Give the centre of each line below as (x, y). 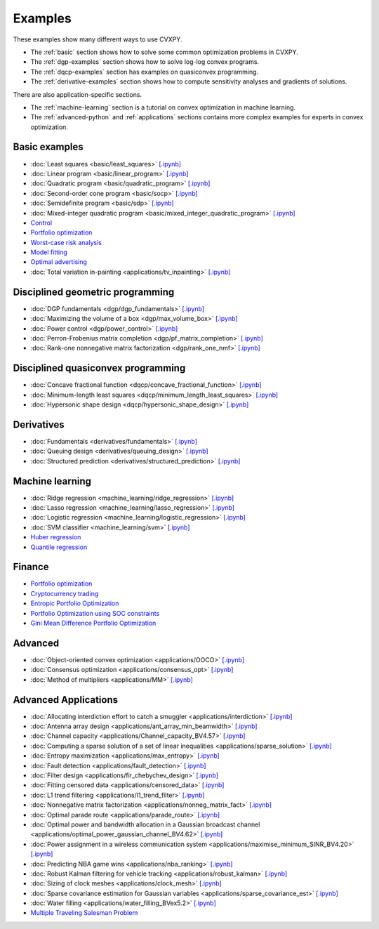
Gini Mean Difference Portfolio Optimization (93, 623)
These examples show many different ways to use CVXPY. (98, 39)
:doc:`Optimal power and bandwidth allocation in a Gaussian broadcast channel (145, 824)
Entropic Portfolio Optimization (75, 603)
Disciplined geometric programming (94, 292)
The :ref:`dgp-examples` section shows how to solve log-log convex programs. (145, 62)
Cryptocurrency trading (65, 593)
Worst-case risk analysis (66, 242)
